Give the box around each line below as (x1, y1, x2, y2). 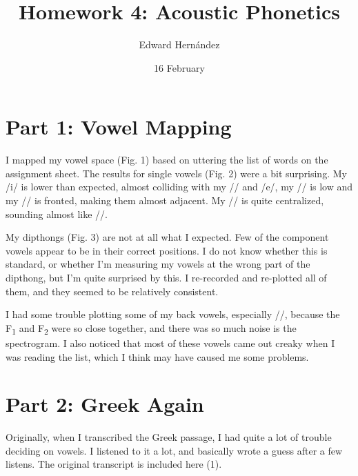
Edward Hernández (139, 37, 220, 52)
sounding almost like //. (6, 206, 108, 221)
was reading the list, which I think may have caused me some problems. (6, 349, 309, 364)
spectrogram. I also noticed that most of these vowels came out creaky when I (6, 335, 335, 350)
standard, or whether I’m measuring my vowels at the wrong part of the (6, 257, 310, 271)
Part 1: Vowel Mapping (6, 112, 232, 141)
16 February (154, 60, 205, 75)
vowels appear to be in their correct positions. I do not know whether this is (6, 243, 328, 257)
